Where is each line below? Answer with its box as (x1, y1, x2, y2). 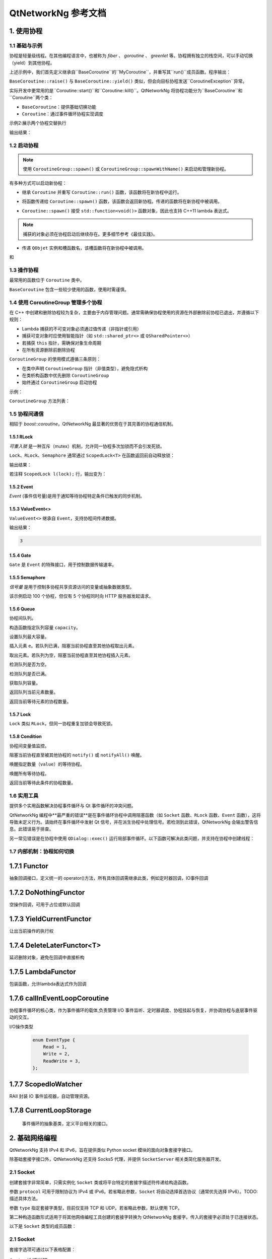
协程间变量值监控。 (9, 743, 49, 749)
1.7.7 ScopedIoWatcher (9, 1080, 83, 1088)
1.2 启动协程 (9, 142, 39, 149)
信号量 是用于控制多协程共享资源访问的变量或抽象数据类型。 (9, 584, 134, 590)
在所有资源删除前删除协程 (22, 346, 75, 353)
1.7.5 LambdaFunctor (9, 967, 76, 976)
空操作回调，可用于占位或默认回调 (9, 901, 80, 907)
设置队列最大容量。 (9, 634, 49, 640)
